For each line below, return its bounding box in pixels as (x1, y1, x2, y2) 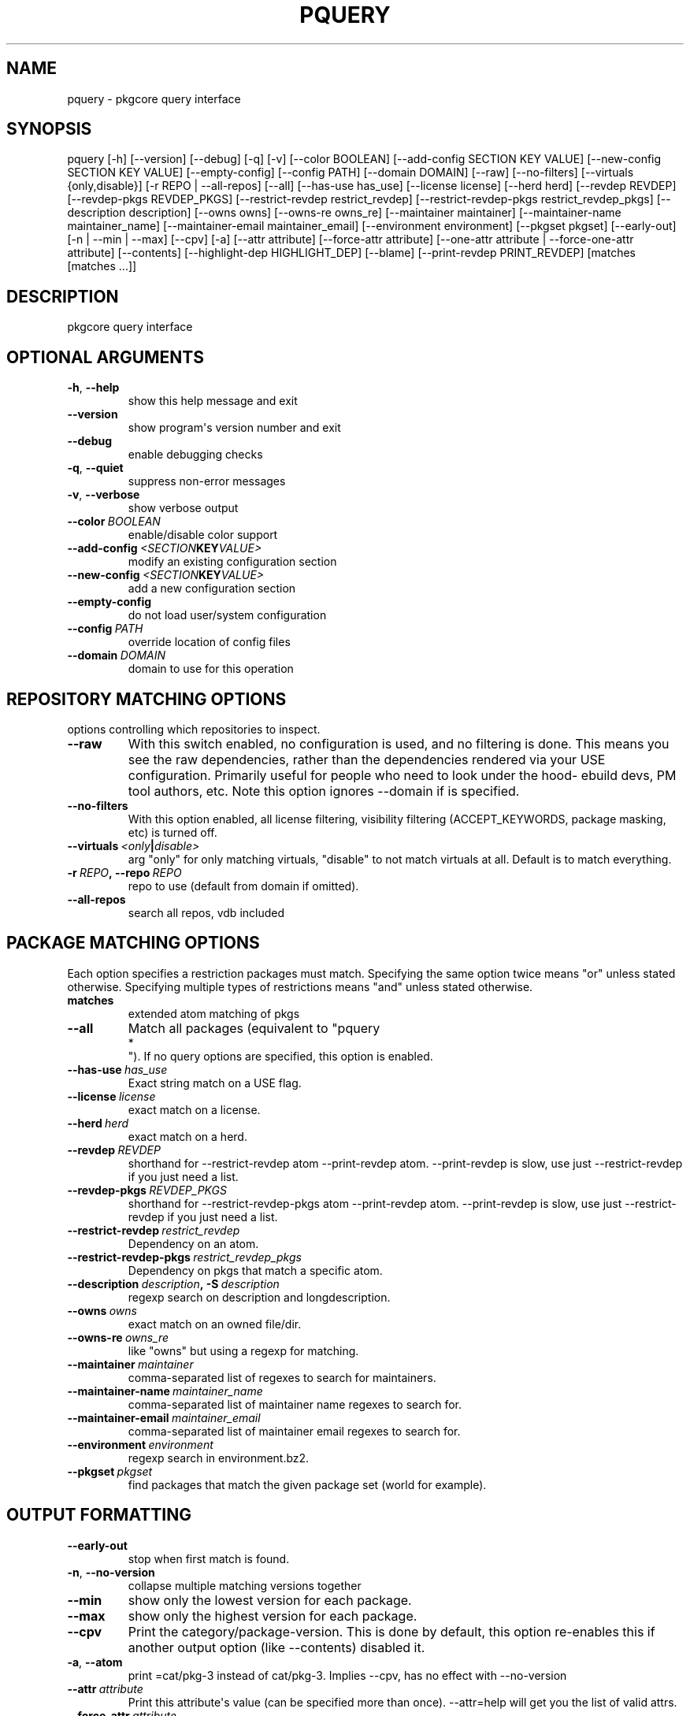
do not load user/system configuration (128, 608, 327, 622)
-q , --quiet (67, 461, 124, 475)
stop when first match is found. (128, 1551, 290, 1566)
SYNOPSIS (6, 119, 92, 139)
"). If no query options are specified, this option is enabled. (128, 1049, 433, 1063)
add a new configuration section (128, 581, 296, 596)
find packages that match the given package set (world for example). (128, 1477, 487, 1491)
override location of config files (128, 635, 291, 649)
